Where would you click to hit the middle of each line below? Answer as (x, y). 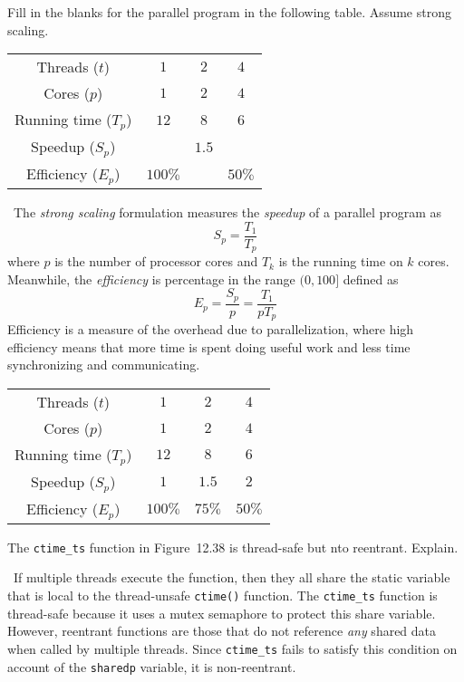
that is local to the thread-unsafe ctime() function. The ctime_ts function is (222, 596)
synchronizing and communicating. (104, 365)
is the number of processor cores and (156, 261)
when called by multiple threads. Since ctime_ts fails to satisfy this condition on (232, 648)
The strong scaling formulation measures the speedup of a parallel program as (227, 212)
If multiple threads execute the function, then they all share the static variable (232, 577)
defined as (371, 279)
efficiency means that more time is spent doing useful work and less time (209, 346)
